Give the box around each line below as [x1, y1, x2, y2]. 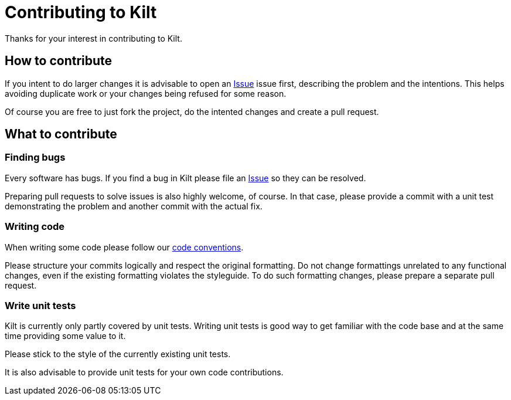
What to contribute [5, 127, 117, 142]
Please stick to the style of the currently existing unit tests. [5, 349, 231, 360]
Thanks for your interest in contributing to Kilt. [5, 33, 182, 43]
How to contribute [5, 53, 113, 69]
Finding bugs [5, 151, 66, 164]
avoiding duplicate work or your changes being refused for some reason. [5, 88, 287, 99]
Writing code [5, 221, 65, 233]
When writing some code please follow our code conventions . [5, 242, 244, 252]
